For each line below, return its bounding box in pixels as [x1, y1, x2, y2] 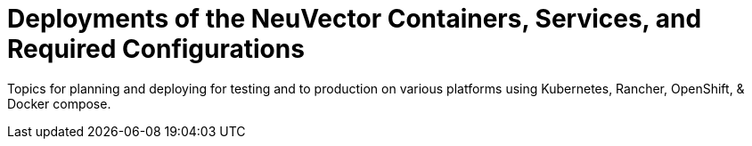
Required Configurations [7, 34, 305, 64]
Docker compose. [7, 95, 111, 111]
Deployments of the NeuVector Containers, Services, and [7, 4, 702, 34]
